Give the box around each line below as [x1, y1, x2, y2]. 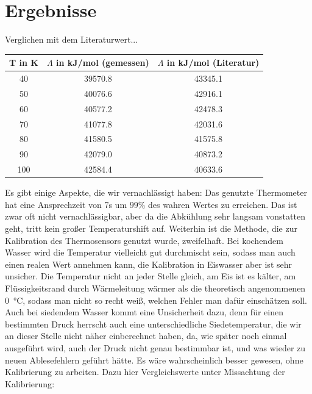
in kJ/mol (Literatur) [166, 56, 260, 69]
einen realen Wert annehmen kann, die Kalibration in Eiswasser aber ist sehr [5, 257, 292, 270]
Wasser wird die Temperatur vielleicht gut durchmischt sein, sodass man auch [5, 246, 296, 259]
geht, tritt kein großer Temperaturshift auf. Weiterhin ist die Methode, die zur [5, 222, 297, 234]
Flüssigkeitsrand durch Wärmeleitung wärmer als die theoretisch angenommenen [5, 281, 306, 294]
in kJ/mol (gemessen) [56, 56, 149, 69]
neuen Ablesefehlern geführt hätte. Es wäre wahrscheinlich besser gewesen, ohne [5, 353, 303, 366]
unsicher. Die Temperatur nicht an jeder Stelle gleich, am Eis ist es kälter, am [5, 270, 296, 282]
